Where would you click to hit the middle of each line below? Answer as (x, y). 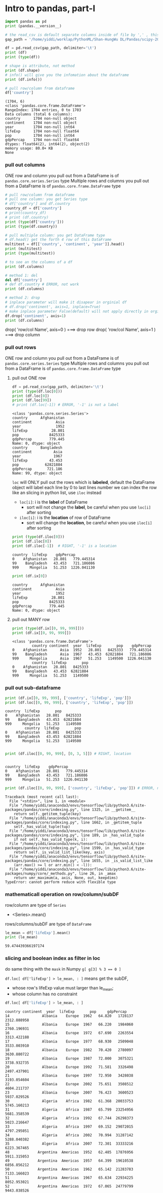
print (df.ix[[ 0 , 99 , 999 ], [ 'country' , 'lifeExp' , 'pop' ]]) (68, 698)
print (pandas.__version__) (33, 26)
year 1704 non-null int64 (40, 127)
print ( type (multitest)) (30, 254)
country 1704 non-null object (41, 119)
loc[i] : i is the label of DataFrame (53, 502)
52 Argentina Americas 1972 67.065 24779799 (69, 1186)
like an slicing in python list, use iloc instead (57, 493)
